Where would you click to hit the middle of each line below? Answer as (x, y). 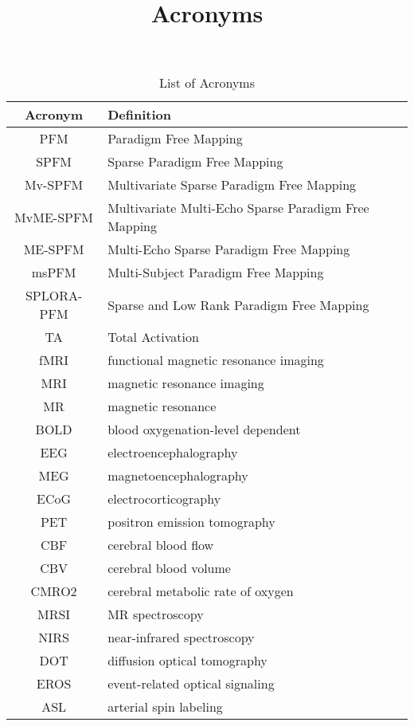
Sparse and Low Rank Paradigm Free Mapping (238, 304)
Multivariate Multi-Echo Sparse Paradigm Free (238, 208)
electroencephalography (173, 453)
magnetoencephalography (178, 476)
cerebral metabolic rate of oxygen (201, 591)
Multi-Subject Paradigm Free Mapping (216, 273)
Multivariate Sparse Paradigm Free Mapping (232, 185)
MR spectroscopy (156, 614)
